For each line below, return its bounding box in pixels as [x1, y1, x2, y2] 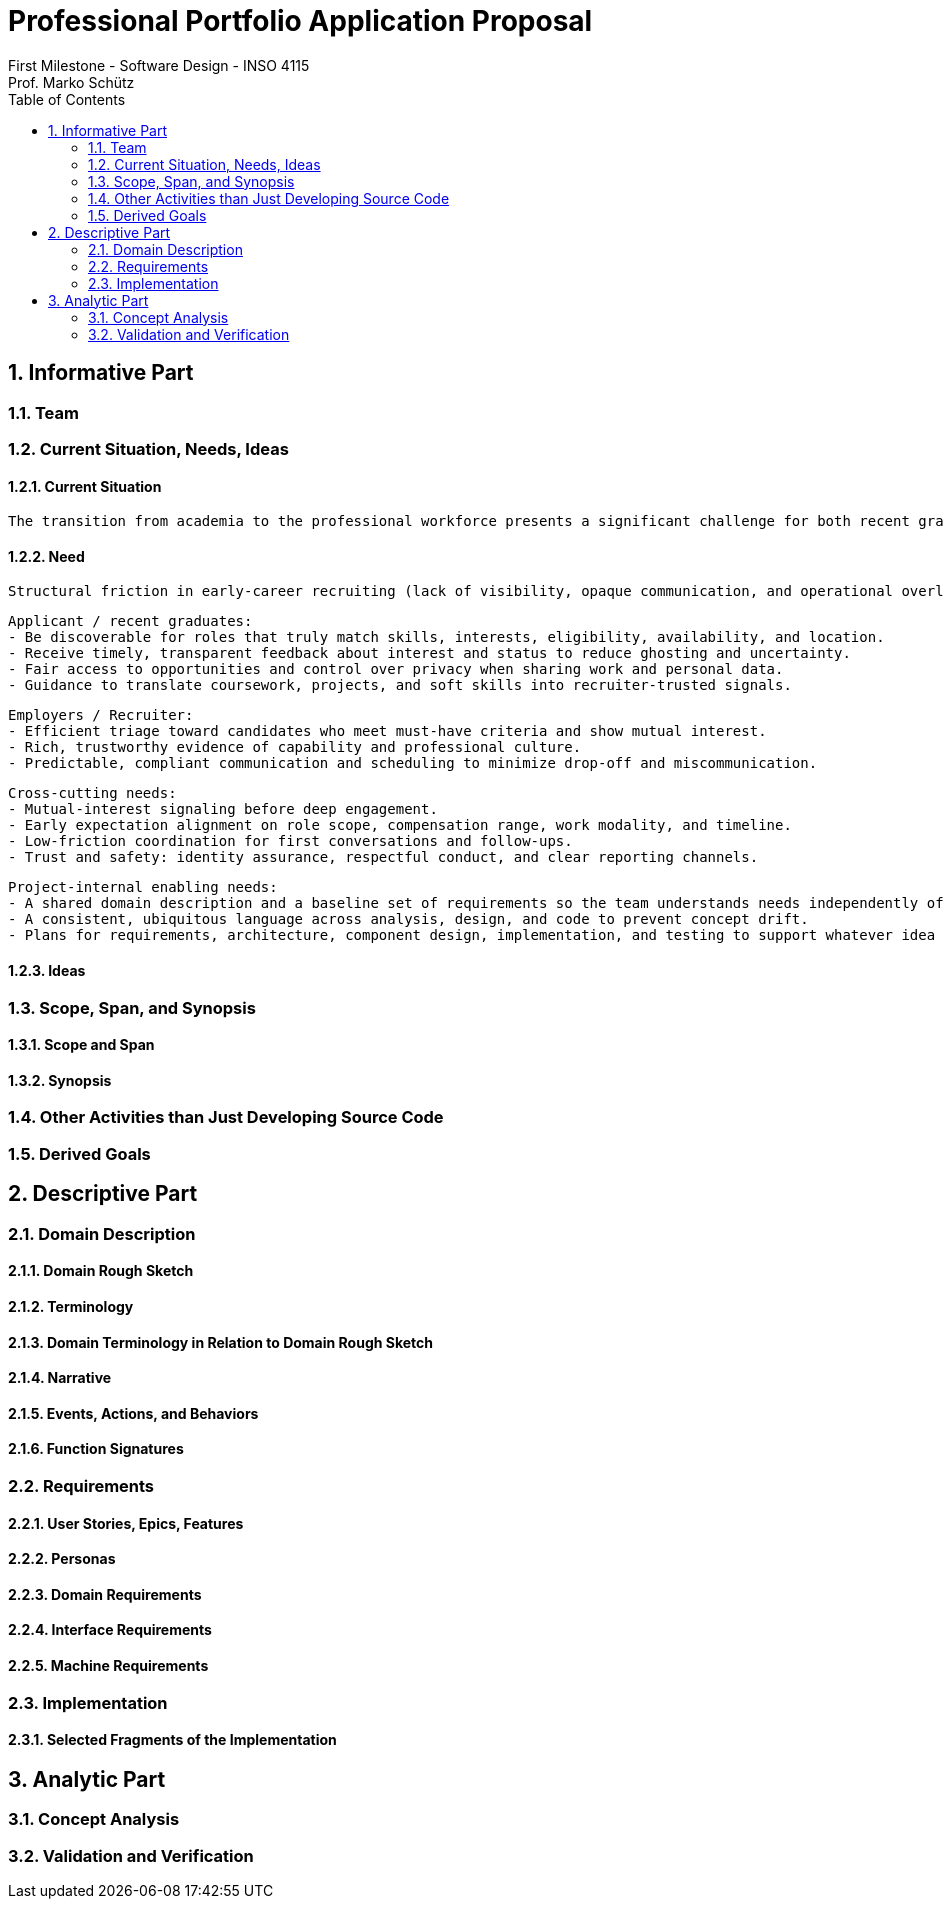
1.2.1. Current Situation [8, 477, 162, 495]
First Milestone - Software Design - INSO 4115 [8, 56, 310, 74]
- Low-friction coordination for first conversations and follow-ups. [8, 833, 573, 850]
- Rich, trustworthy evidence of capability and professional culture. [8, 739, 582, 756]
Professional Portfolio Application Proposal [8, 4, 593, 38]
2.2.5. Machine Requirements [8, 1656, 209, 1674]
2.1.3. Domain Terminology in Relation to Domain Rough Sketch [8, 1333, 434, 1351]
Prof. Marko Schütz [8, 73, 135, 91]
